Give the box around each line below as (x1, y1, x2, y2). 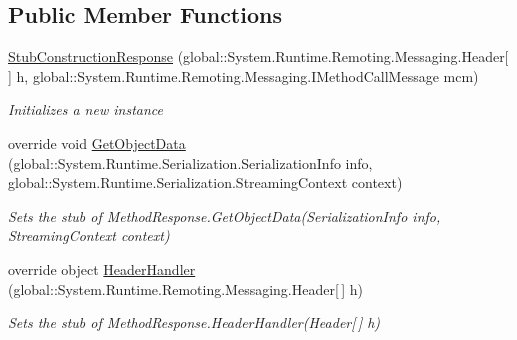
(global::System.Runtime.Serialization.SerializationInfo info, (8, 152, 373, 173)
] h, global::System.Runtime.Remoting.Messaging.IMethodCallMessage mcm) (8, 65, 479, 86)
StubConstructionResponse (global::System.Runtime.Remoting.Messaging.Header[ (8, 46, 509, 67)
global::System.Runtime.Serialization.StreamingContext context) (8, 172, 403, 193)
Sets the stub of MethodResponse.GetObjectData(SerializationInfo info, (8, 205, 441, 226)
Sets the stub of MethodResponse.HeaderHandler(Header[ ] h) (8, 312, 381, 333)
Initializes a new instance (8, 99, 163, 120)
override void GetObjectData (8, 132, 186, 153)
